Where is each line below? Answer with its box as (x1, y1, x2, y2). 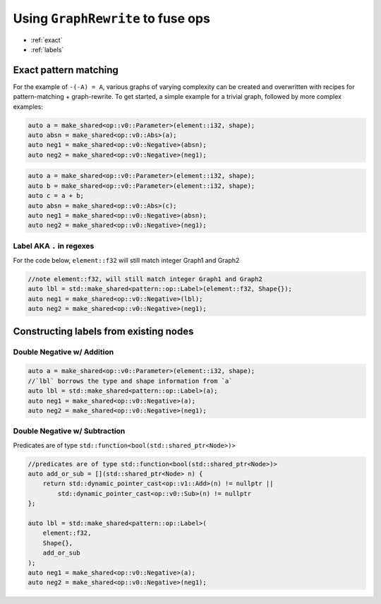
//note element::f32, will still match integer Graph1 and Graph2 (28, 276, 262, 283)
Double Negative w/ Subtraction (13, 426, 126, 436)
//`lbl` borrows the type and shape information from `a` (28, 377, 233, 385)
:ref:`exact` (30, 35, 63, 44)
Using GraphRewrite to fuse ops (13, 11, 211, 26)
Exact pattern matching (13, 64, 119, 76)
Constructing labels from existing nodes (13, 325, 194, 337)
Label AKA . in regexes (13, 241, 95, 251)
